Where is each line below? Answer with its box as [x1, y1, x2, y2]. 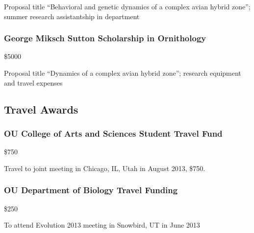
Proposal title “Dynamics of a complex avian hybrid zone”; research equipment [4, 68, 241, 78]
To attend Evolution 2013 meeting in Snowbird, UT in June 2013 [4, 220, 200, 230]
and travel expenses [4, 77, 63, 87]
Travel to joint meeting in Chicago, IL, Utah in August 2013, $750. [4, 163, 205, 173]
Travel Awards [4, 101, 78, 116]
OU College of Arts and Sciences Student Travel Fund [4, 127, 223, 139]
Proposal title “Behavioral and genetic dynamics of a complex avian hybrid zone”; [4, 1, 251, 11]
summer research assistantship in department [4, 11, 140, 21]
